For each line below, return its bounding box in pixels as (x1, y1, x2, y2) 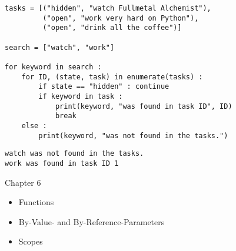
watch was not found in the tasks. (5, 149, 144, 158)
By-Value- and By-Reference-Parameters (18, 215, 165, 227)
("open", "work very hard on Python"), (42, 14, 199, 22)
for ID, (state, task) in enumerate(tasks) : (21, 72, 203, 81)
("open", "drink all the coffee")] (42, 24, 182, 32)
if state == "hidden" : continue (38, 82, 169, 91)
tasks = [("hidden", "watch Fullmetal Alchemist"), (5, 4, 211, 12)
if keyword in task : (38, 92, 123, 101)
